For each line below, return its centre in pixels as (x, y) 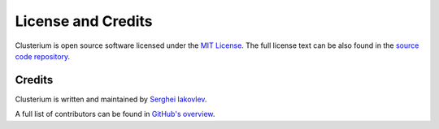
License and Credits (84, 21)
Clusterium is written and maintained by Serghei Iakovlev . (111, 99)
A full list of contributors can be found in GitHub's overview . (115, 114)
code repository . (43, 56)
